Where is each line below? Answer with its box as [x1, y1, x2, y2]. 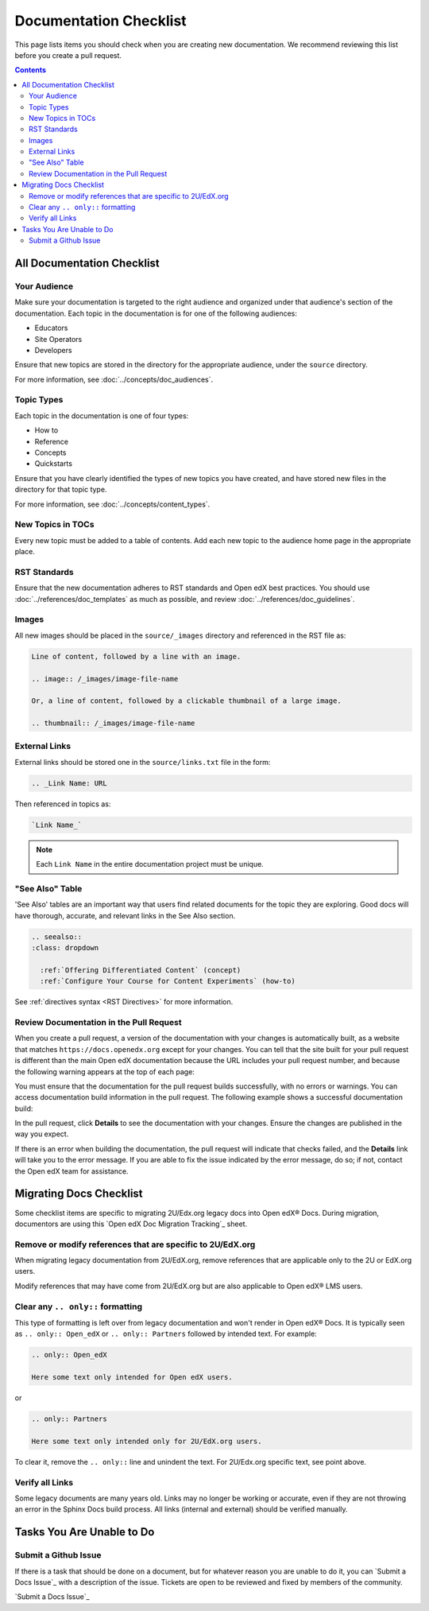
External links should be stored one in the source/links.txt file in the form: [14, 757, 271, 767]
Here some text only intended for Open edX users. [31, 1372, 234, 1382]
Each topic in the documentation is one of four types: [14, 410, 189, 421]
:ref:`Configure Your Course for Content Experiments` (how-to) [40, 976, 296, 986]
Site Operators [34, 334, 83, 344]
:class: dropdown [31, 943, 99, 953]
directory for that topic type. [14, 485, 107, 495]
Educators [34, 323, 68, 333]
